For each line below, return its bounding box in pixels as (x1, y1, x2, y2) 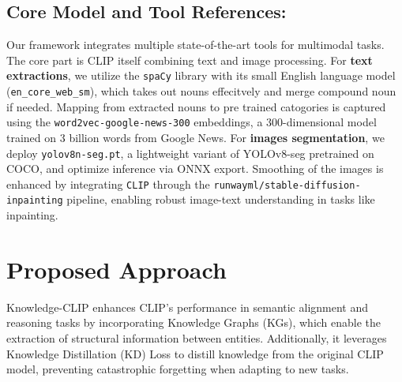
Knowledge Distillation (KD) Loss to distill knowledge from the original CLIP (6, 345, 384, 361)
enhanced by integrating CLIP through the (6, 175, 210, 192)
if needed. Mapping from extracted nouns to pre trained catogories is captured (6, 98, 386, 114)
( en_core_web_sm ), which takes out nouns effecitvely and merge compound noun (6, 83, 396, 99)
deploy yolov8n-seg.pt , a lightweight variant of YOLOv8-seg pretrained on (6, 144, 374, 161)
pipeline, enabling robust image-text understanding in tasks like (66, 191, 375, 208)
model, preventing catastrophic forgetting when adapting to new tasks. (6, 361, 349, 377)
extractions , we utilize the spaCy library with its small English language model (6, 67, 396, 84)
